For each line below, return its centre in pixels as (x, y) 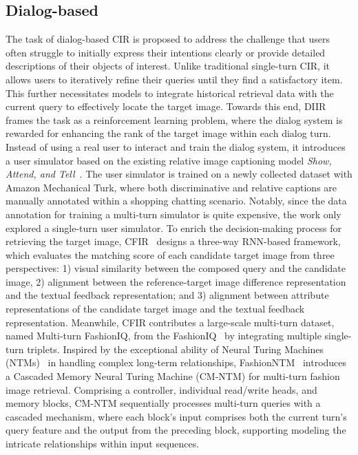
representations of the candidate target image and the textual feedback (155, 309)
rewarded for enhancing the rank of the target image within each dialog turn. (168, 133)
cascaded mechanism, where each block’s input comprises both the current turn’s (176, 416)
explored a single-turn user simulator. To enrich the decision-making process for (174, 227)
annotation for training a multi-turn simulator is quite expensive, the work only (173, 214)
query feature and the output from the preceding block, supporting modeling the (176, 430)
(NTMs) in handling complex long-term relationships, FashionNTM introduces (176, 362)
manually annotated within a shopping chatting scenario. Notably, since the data (176, 201)
